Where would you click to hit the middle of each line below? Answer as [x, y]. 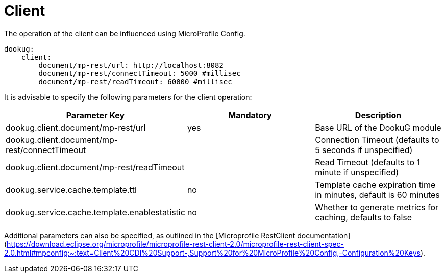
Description [378, 115]
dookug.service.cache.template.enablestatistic [95, 212]
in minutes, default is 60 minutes [377, 195]
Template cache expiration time [375, 184]
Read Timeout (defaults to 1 [367, 162]
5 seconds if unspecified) [364, 150]
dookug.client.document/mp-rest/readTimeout [95, 167]
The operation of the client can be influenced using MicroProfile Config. [125, 33]
